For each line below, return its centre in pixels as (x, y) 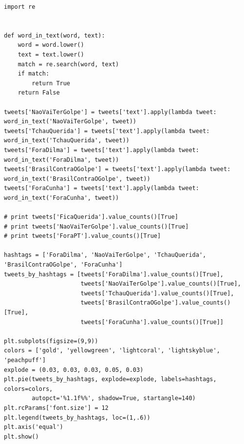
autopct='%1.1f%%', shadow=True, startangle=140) (114, 398)
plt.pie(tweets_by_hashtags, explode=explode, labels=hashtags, (110, 379)
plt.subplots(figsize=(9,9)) (51, 341)
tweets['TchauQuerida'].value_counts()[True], (157, 293)
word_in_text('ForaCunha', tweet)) (62, 198)
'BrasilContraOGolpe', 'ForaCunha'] (63, 265)
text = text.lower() (51, 54)
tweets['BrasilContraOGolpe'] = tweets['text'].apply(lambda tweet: (117, 169)
